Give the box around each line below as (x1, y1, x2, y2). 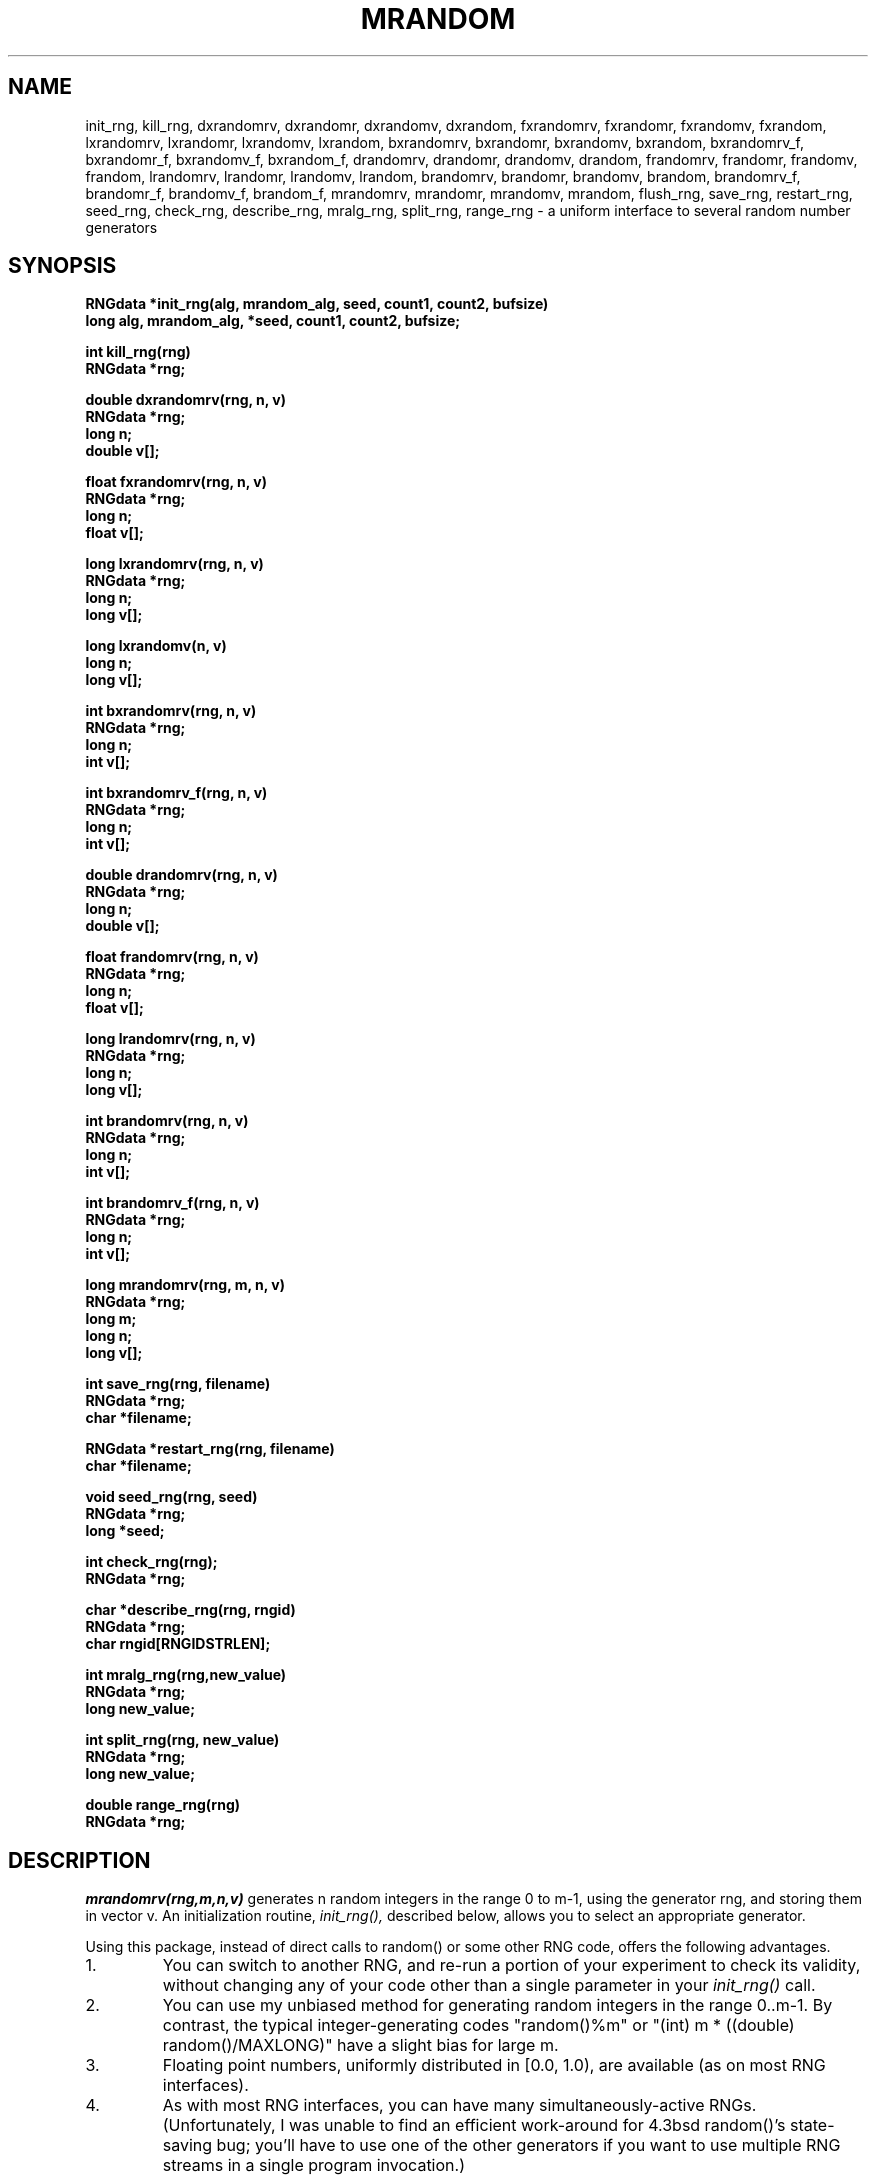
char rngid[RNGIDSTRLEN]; (85, 1635, 271, 1653)
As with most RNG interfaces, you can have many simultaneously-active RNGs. (162, 2095, 757, 2116)
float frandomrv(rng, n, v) (85, 948, 259, 966)
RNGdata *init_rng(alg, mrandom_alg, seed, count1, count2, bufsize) (85, 295, 549, 313)
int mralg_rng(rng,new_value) (85, 1666, 287, 1684)
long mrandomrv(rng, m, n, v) (85, 1276, 286, 1294)
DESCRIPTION (8, 1847, 151, 1873)
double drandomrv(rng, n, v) (85, 866, 278, 884)
